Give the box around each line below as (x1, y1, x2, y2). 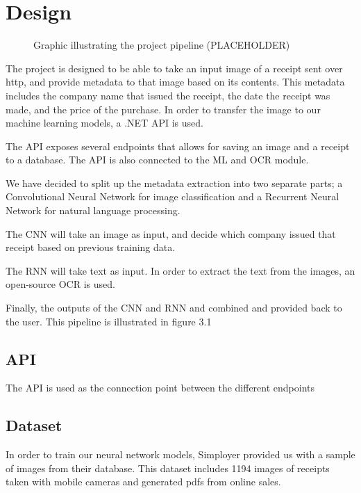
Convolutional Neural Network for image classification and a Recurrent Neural (6, 189, 339, 204)
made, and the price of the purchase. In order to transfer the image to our (6, 102, 321, 116)
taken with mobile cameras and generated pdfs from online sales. (6, 474, 281, 489)
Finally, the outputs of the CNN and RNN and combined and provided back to (6, 300, 342, 315)
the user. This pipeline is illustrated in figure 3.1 (6, 314, 212, 328)
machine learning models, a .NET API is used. (6, 115, 203, 130)
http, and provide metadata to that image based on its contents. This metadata (6, 74, 345, 89)
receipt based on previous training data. (6, 240, 176, 254)
